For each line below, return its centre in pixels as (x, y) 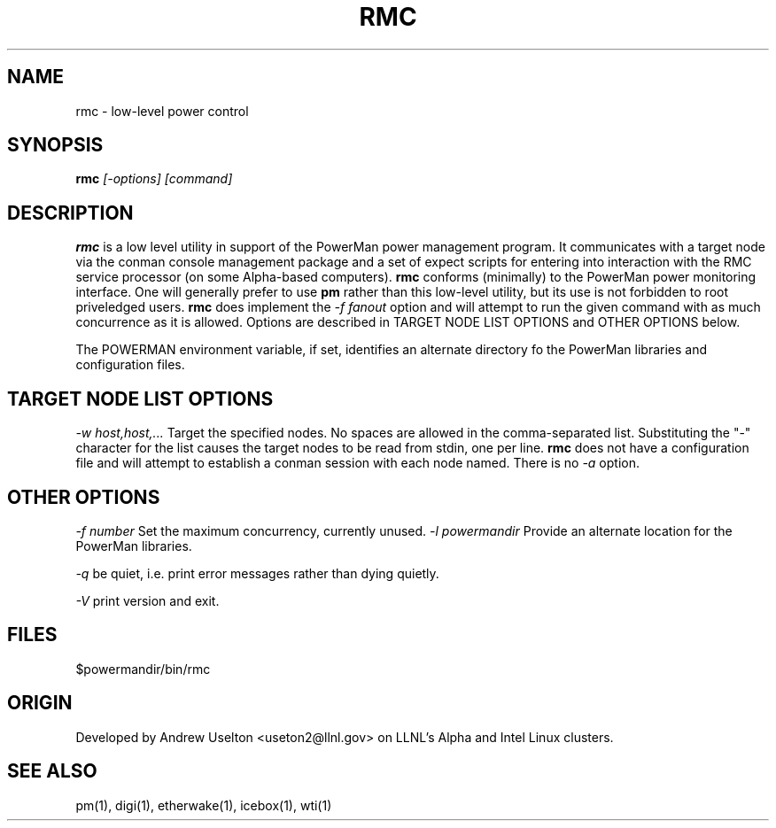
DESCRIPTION (70, 213)
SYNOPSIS (55, 145)
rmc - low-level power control (162, 111)
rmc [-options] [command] (154, 179)
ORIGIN (40, 703)
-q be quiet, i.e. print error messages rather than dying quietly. (257, 573)
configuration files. (130, 365)
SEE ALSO (52, 771)
